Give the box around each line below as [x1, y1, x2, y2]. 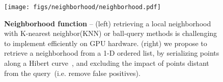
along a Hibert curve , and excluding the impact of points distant [4, 58, 209, 68]
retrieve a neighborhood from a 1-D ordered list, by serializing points [4, 48, 219, 58]
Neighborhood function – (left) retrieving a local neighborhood [4, 18, 211, 28]
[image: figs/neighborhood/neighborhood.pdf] [4, 4, 161, 11]
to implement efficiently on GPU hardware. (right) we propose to [4, 37, 207, 48]
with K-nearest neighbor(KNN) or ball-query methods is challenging [4, 28, 217, 38]
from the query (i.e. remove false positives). [4, 67, 141, 78]
